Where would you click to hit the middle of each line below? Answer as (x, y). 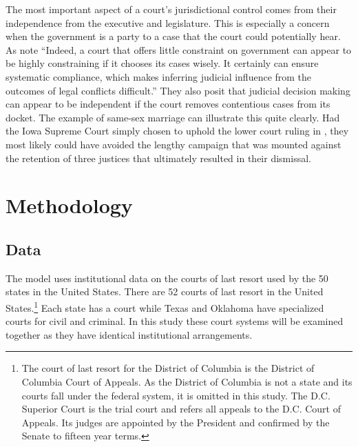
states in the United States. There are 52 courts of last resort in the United (165, 291)
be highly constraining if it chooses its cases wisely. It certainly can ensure (162, 63)
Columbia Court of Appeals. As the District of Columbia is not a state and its (187, 381)
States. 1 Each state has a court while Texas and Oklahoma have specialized (165, 306)
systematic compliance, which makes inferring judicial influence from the (159, 76)
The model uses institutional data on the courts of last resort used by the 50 (167, 278)
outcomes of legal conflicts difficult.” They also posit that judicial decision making (178, 90)
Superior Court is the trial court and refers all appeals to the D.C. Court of (181, 409)
